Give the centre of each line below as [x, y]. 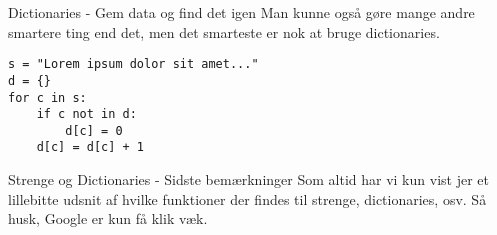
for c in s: [47, 97]
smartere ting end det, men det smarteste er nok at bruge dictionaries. [224, 31]
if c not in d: [86, 114]
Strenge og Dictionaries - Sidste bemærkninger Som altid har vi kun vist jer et [248, 179]
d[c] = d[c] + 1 [90, 147]
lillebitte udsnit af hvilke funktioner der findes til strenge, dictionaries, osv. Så [247, 198]
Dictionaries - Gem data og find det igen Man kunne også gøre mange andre [241, 12]
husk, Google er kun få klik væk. [108, 218]
